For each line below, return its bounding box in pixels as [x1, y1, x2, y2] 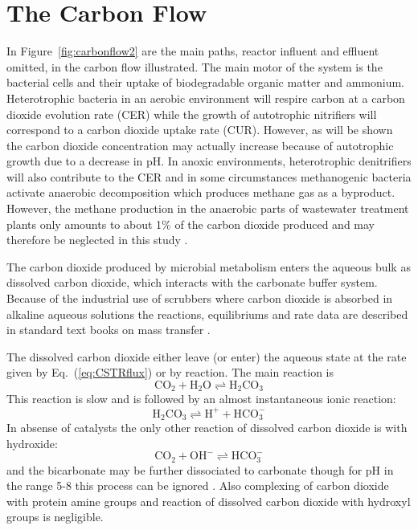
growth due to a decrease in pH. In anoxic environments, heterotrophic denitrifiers [6, 153, 412, 169]
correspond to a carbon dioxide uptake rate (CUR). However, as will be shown [6, 121, 393, 138]
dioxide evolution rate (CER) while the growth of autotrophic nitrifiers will [6, 105, 377, 122]
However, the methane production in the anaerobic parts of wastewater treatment [6, 200, 409, 217]
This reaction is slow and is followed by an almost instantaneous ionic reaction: [6, 390, 396, 407]
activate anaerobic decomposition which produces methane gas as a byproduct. [6, 184, 395, 201]
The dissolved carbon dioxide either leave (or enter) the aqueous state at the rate [6, 348, 407, 365]
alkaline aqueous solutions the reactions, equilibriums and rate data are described [6, 305, 408, 322]
